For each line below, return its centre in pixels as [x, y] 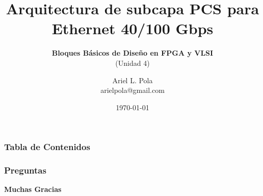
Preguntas [25, 170]
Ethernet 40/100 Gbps [133, 28]
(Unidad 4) [133, 63]
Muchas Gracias [33, 189]
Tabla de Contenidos [47, 147]
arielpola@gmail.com [133, 90]
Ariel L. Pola [133, 80]
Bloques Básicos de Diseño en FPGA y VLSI [133, 53]
